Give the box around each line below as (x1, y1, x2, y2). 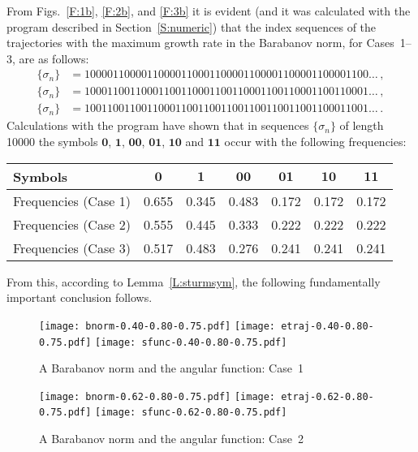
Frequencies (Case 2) (13, 214, 131, 234)
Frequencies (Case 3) (13, 238, 131, 257)
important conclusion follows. (6, 289, 153, 306)
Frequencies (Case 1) (13, 191, 131, 210)
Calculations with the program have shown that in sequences (6, 117, 309, 134)
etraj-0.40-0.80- (281, 320, 374, 332)
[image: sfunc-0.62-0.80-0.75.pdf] (95, 407, 287, 419)
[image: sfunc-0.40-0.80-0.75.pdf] (95, 336, 287, 348)
